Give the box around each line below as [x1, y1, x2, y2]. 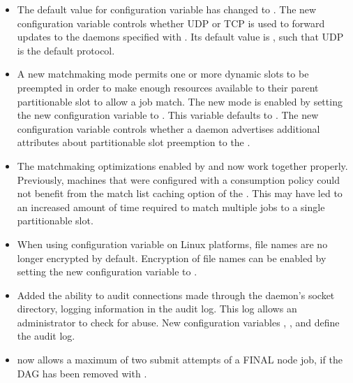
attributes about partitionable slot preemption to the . [17, 135, 250, 150]
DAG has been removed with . [17, 366, 147, 380]
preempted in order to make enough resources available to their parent [17, 80, 319, 94]
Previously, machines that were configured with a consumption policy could [17, 172, 340, 187]
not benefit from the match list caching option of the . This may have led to [17, 186, 343, 201]
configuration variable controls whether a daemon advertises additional [17, 121, 320, 136]
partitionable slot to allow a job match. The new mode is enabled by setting [17, 94, 343, 108]
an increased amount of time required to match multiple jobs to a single [17, 199, 325, 214]
